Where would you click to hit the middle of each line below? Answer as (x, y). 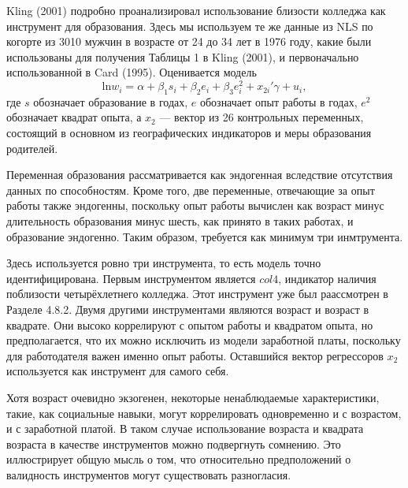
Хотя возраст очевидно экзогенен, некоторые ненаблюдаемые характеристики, (193, 397)
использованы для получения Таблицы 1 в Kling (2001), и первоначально (183, 56)
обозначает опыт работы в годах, (278, 101)
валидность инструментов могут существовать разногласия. (149, 474)
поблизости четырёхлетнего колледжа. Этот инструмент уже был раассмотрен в (197, 294)
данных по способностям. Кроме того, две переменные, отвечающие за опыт (191, 190)
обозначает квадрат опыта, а (74, 117)
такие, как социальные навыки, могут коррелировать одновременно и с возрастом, (204, 413)
